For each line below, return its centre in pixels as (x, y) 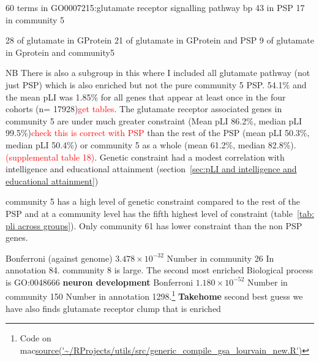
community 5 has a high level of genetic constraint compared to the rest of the (153, 201)
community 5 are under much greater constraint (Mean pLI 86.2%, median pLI (154, 120)
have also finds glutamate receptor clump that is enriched (113, 308)
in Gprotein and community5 (60, 52)
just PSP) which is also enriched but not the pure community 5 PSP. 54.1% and (156, 84)
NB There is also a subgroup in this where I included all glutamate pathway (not (158, 73)
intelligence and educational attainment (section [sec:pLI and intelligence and (151, 169)
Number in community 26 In (220, 258)
